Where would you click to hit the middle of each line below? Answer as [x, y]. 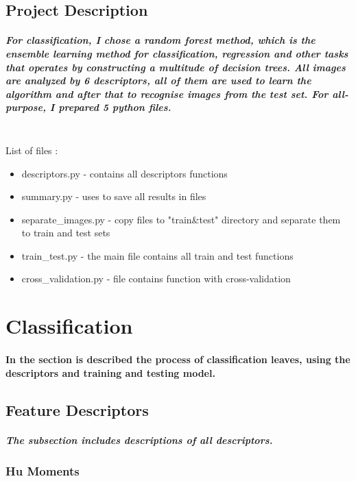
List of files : [32, 150]
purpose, [26, 107]
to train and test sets [66, 233]
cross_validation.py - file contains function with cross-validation [156, 279]
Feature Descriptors [77, 409]
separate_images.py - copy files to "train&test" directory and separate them [181, 219]
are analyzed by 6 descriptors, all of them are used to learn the [158, 81]
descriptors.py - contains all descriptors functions [124, 173]
